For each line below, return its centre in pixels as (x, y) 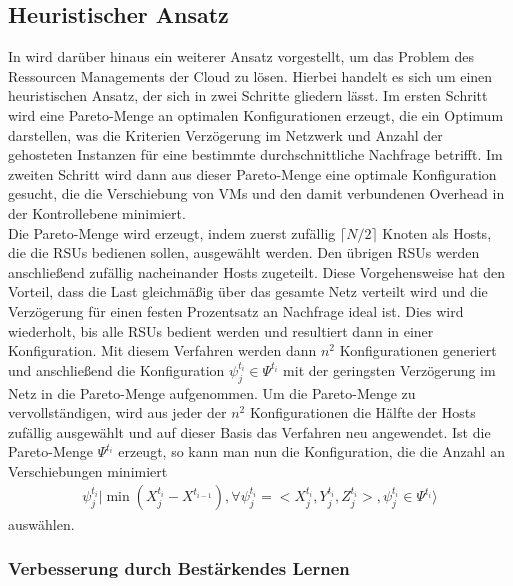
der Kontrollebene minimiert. (97, 212)
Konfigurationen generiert (418, 350)
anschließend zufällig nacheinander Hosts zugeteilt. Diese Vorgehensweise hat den (256, 271)
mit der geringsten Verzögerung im (389, 369)
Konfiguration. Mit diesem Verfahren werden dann (162, 350)
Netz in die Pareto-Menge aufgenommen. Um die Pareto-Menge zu (212, 392)
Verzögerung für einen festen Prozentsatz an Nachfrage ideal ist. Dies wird (236, 310)
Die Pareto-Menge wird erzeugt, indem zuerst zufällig (172, 232)
